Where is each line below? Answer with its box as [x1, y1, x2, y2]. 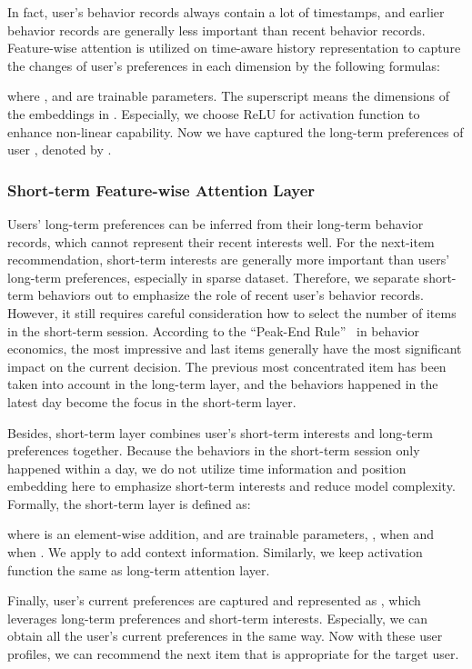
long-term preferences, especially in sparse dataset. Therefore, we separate [7, 267, 419, 286]
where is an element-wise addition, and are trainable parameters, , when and [7, 524, 435, 544]
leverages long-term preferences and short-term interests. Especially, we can [7, 608, 428, 627]
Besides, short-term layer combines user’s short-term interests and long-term [7, 423, 433, 442]
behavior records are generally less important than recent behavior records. [7, 20, 426, 39]
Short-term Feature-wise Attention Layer [7, 178, 316, 201]
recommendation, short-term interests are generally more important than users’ [7, 250, 450, 269]
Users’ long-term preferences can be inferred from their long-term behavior [7, 214, 424, 233]
